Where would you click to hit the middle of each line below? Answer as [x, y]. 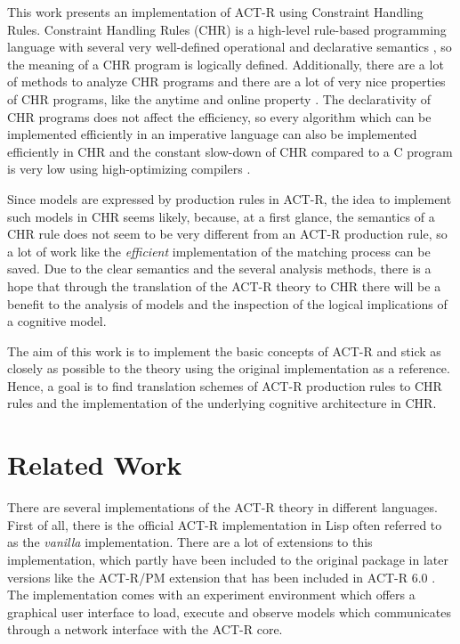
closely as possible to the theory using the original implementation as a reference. [229, 368]
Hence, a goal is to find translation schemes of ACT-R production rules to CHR [225, 385]
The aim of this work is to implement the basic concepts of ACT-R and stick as [224, 351]
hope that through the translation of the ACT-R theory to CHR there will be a [224, 285]
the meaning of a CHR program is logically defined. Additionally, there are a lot [226, 64]
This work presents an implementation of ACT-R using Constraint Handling [215, 12]
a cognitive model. [57, 321]
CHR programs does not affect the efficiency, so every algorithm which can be [219, 116]
